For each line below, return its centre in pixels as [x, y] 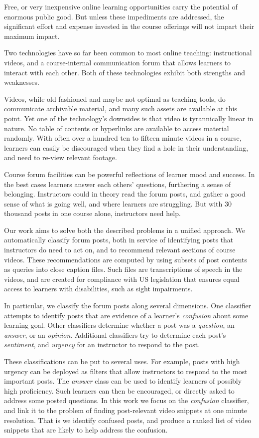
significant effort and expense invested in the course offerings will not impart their [129, 26]
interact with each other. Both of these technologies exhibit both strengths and [125, 72]
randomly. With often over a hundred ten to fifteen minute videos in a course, [123, 138]
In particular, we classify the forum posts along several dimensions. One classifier [128, 306]
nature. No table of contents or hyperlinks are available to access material [117, 128]
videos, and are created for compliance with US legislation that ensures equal [122, 279]
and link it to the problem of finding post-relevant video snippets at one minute [126, 410]
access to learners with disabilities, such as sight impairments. [98, 289]
